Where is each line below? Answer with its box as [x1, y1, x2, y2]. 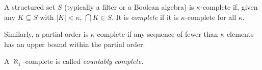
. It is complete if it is [112, 11, 179, 22]
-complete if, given [200, 2, 258, 12]
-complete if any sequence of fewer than [94, 29, 218, 39]
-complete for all [185, 11, 237, 22]
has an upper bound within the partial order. [4, 38, 145, 49]
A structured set [4, 2, 56, 12]
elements [226, 29, 254, 39]
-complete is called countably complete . [23, 56, 144, 66]
